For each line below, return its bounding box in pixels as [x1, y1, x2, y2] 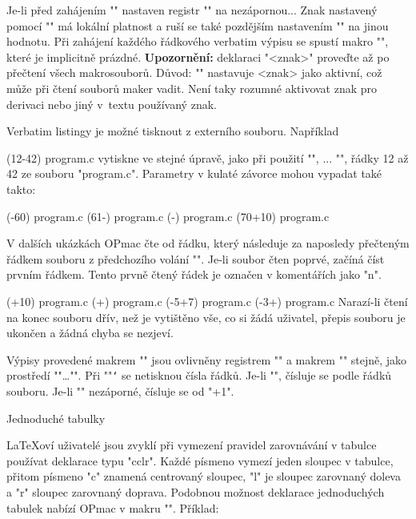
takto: [6, 180, 36, 197]
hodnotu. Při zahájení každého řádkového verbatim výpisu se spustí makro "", [6, 33, 389, 50]
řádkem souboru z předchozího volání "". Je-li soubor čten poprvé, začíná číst [6, 250, 385, 267]
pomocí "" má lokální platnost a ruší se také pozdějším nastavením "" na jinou [6, 17, 389, 34]
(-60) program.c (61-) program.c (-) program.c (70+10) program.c [6, 207, 330, 224]
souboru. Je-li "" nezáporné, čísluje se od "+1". [6, 382, 234, 399]
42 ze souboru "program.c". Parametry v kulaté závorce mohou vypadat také [6, 165, 382, 182]
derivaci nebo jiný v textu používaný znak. [6, 95, 217, 112]
